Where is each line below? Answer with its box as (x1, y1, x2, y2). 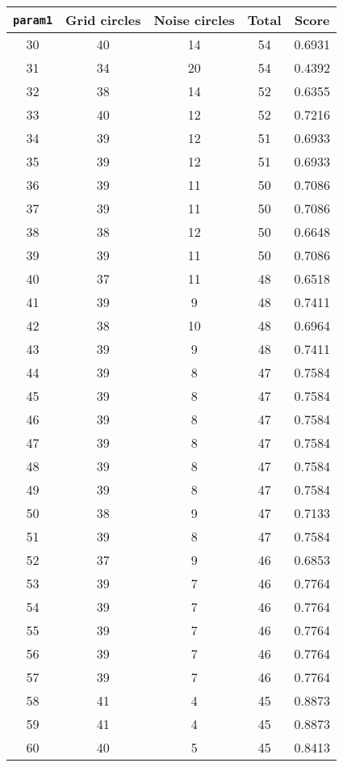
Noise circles (153, 11, 235, 29)
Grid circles (65, 11, 141, 29)
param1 (13, 13, 53, 27)
